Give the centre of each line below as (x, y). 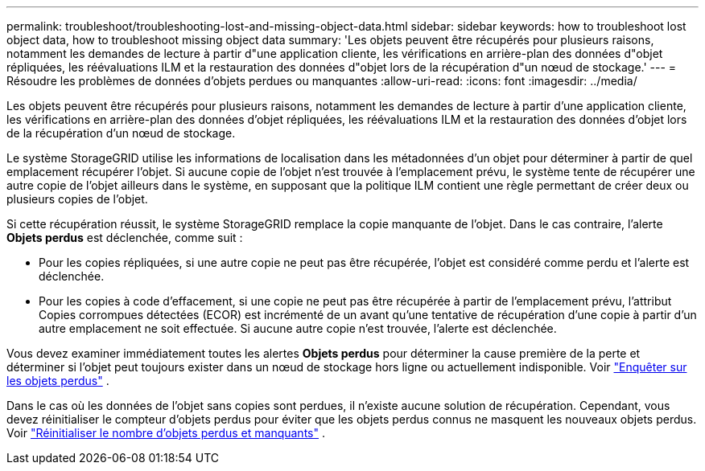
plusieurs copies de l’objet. (77, 199)
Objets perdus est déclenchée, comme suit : (125, 238)
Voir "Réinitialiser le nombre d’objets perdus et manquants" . (166, 433)
